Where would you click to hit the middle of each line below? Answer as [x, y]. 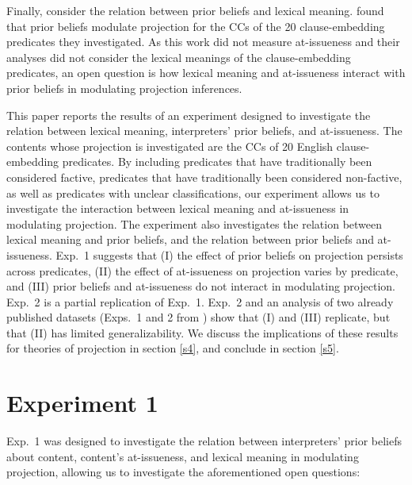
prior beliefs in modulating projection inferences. [124, 88]
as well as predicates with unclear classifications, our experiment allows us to [193, 192]
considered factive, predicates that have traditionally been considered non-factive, [204, 177]
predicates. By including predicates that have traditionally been [217, 162]
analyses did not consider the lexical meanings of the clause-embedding [179, 57]
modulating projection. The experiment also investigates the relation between [195, 223]
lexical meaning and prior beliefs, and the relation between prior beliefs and [190, 239]
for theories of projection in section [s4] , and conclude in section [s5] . [173, 348]
